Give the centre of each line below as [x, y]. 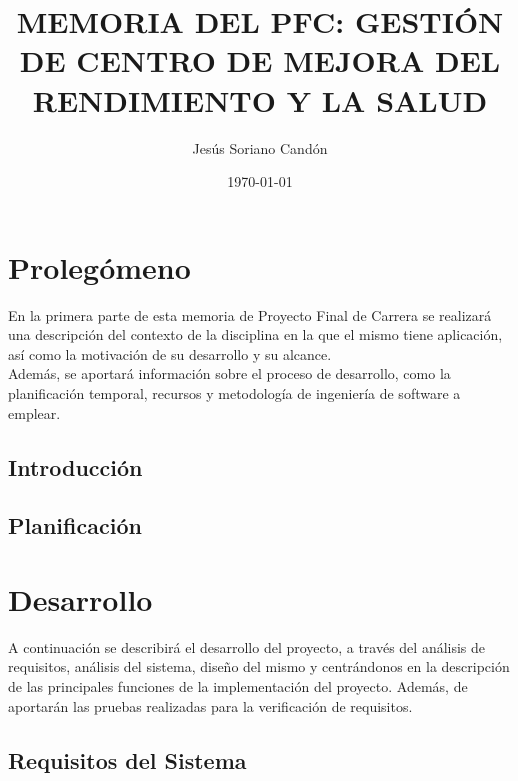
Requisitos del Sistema [127, 759]
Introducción [75, 466]
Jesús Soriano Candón [260, 147]
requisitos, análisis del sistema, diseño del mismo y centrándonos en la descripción [259, 666]
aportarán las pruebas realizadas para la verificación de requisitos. [210, 705]
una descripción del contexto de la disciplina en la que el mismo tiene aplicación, [255, 334]
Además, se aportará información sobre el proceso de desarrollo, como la [229, 373]
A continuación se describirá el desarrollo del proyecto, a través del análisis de [247, 646]
